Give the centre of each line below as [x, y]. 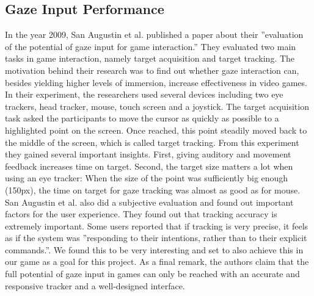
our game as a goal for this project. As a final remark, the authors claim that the [157, 262]
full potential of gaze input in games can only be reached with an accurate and [152, 274]
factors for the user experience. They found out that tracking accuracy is [141, 214]
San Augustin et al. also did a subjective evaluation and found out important [149, 202]
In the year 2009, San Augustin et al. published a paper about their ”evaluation [154, 34]
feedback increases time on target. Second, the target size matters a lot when [149, 166]
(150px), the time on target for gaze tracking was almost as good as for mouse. [153, 190]
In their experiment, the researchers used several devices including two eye [144, 94]
